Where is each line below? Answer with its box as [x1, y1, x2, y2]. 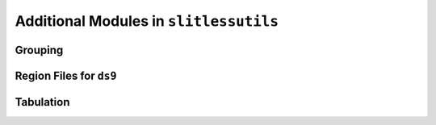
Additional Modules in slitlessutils [15, 12, 279, 30]
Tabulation [15, 95, 70, 109]
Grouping [15, 43, 64, 56]
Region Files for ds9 [15, 69, 117, 82]
